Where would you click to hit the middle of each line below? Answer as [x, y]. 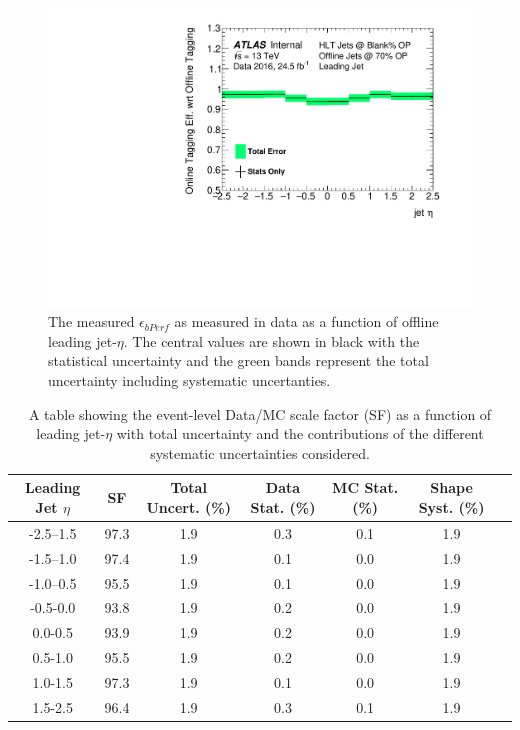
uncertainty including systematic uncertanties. [189, 380]
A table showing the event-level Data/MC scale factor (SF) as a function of [260, 413]
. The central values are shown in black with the [271, 340]
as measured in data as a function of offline [306, 321]
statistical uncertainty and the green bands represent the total [238, 360]
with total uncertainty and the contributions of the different [300, 433]
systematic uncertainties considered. [260, 452]
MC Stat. [365, 487]
